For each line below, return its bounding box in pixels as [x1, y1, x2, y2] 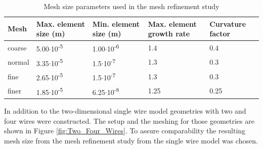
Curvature [209, 18, 246, 29]
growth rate [148, 28, 190, 39]
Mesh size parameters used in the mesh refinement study [43, 1, 220, 11]
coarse [8, 42, 27, 53]
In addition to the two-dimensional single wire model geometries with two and [4, 106, 246, 116]
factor [209, 28, 231, 39]
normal [8, 57, 29, 67]
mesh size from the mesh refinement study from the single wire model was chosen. [4, 135, 258, 146]
